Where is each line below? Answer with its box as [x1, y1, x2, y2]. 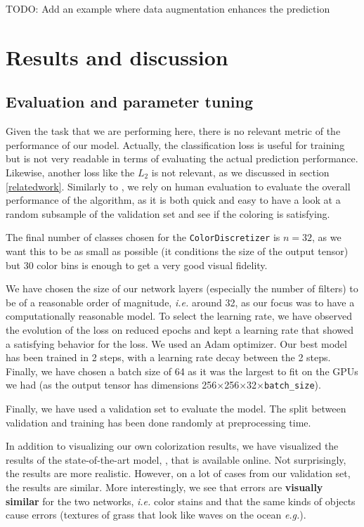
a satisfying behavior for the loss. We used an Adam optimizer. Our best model [6, 336, 347, 351]
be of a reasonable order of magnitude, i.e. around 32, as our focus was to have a [6, 294, 355, 309]
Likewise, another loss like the [6, 164, 135, 179]
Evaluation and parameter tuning [6, 91, 254, 112]
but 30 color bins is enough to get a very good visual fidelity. [6, 257, 268, 272]
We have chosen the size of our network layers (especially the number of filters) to [6, 281, 358, 296]
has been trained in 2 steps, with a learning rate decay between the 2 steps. [6, 350, 331, 365]
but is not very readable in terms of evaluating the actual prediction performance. [6, 151, 358, 166]
